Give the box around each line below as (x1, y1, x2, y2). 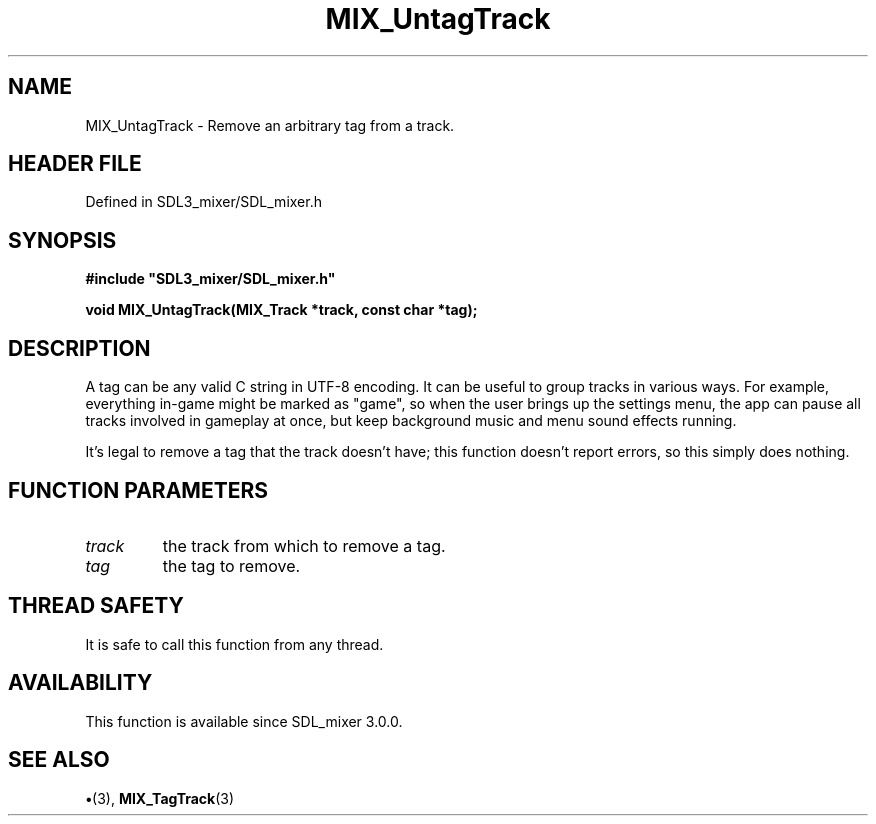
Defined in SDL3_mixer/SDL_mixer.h (85, 193, 322, 211)
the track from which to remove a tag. (162, 535, 446, 556)
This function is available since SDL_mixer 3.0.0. (85, 712, 403, 730)
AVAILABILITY (8, 670, 153, 696)
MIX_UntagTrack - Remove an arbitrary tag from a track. (85, 116, 455, 134)
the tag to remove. (162, 555, 301, 576)
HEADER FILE (8, 151, 142, 177)
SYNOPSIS (8, 227, 117, 253)
